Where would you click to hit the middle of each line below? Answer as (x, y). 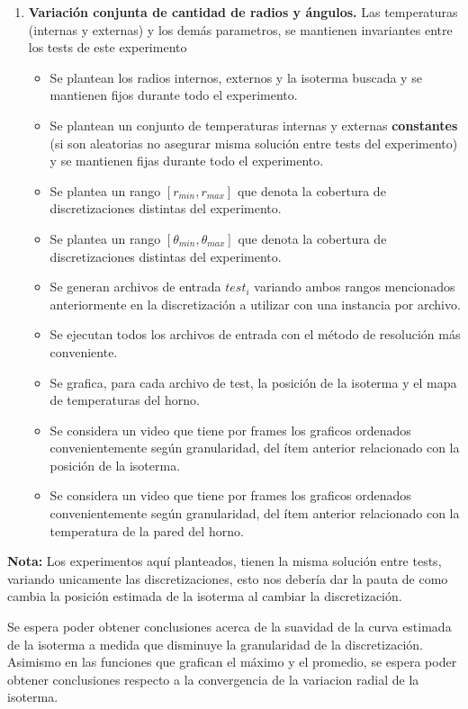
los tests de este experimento (108, 47)
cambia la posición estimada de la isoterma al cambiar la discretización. (205, 596)
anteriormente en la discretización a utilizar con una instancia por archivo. (255, 304)
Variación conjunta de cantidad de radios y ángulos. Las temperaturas (243, 12)
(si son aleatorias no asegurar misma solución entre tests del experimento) (254, 143)
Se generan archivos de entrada (135, 287)
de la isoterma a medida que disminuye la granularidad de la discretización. (215, 644)
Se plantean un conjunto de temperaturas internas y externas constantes (254, 125)
